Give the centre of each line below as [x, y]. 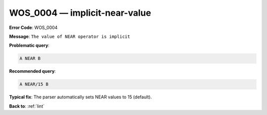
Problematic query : [29, 45]
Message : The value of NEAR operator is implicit [70, 36]
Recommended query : [33, 71]
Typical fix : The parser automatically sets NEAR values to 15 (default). [80, 97]
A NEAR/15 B [34, 84]
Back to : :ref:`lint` [27, 106]
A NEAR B [30, 58]
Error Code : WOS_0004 [33, 28]
